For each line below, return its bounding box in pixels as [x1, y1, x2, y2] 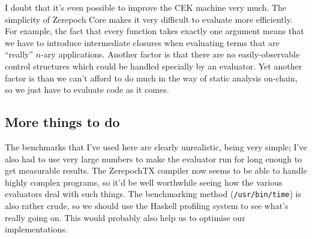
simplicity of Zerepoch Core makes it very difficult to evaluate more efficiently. [5, 13, 293, 25]
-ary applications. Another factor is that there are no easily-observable [41, 48, 300, 60]
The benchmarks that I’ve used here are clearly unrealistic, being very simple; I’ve [5, 140, 307, 153]
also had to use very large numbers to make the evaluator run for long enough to [5, 152, 302, 165]
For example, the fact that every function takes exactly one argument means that [5, 25, 304, 37]
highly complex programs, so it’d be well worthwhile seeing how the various [5, 176, 283, 188]
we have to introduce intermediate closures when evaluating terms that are [5, 36, 280, 49]
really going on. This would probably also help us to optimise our [5, 211, 245, 223]
